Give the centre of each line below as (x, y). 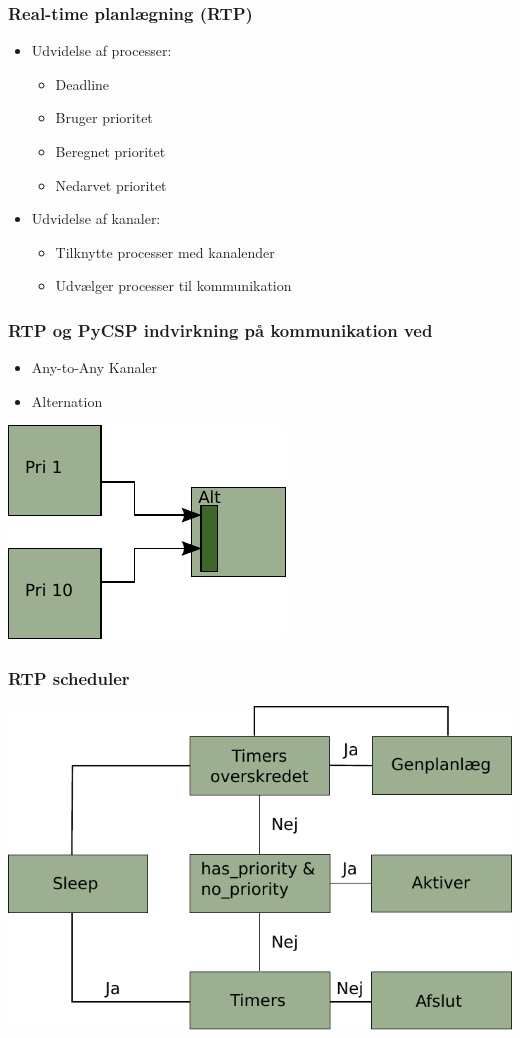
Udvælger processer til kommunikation (173, 285)
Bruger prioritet (104, 117)
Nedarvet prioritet (111, 184)
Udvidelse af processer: (101, 50)
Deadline (82, 83)
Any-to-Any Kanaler (94, 367)
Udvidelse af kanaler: (96, 218)
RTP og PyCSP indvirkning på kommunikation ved (220, 329)
